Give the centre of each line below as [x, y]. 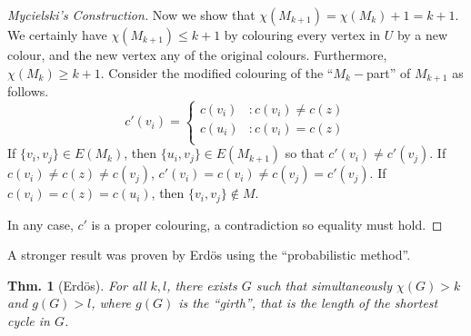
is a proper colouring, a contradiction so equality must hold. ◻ [267, 224]
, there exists [202, 285]
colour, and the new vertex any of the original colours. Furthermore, [197, 54]
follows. [28, 91]
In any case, [40, 224]
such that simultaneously [324, 285]
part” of [389, 72]
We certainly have [57, 35]
